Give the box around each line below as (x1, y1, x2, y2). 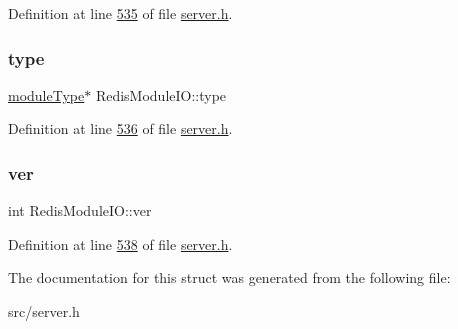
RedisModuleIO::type (95, 84, 227, 105)
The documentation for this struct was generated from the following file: (8, 267, 451, 288)
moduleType (8, 84, 85, 105)
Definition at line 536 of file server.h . (8, 118, 233, 139)
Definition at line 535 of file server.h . (8, 3, 233, 23)
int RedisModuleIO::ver (8, 200, 152, 221)
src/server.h (8, 301, 80, 321)
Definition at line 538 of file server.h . (8, 233, 233, 254)
